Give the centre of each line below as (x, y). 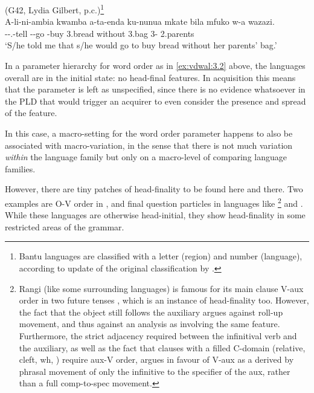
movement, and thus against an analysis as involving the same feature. (149, 324)
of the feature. (31, 113)
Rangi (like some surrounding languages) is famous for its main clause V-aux (161, 288)
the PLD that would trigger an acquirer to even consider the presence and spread (155, 101)
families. (20, 168)
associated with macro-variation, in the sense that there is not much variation (149, 145)
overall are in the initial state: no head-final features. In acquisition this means (150, 77)
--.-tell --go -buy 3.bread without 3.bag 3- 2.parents (100, 33)
